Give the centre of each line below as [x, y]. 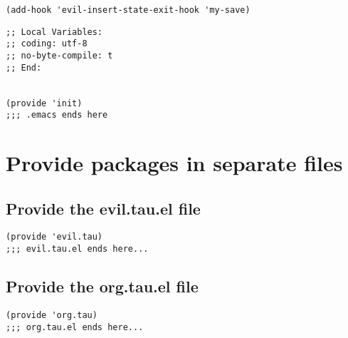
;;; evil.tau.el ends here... [77, 249]
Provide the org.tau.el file [102, 286]
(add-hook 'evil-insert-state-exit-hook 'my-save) [128, 10]
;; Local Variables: [54, 32]
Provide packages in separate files [174, 163]
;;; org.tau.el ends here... [75, 327]
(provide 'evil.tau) [54, 237]
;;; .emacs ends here [57, 115]
